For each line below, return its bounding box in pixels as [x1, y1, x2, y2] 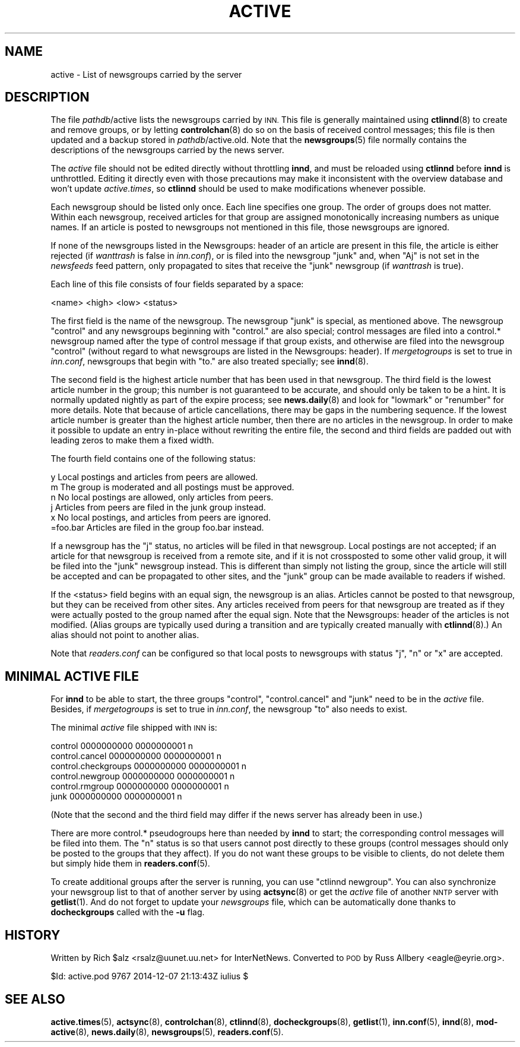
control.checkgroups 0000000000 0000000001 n [50, 761, 247, 772]
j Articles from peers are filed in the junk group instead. [50, 502, 266, 513]
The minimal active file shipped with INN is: [50, 722, 217, 733]
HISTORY [5, 927, 61, 943]
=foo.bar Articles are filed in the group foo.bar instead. [50, 522, 264, 533]
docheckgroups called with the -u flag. [50, 907, 205, 918]
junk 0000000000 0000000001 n [50, 791, 182, 802]
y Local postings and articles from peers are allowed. [50, 472, 258, 483]
